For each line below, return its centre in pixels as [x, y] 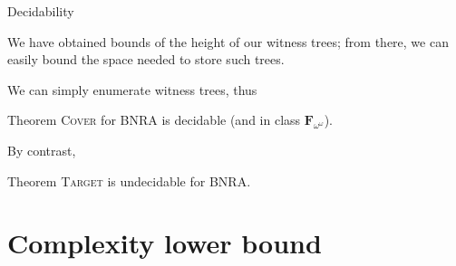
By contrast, [42, 150]
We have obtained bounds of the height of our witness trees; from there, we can [228, 41]
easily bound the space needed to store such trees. [146, 59]
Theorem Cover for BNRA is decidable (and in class [154, 120]
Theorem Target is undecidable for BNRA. [129, 180]
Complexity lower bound [165, 243]
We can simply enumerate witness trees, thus [132, 89]
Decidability [41, 11]
